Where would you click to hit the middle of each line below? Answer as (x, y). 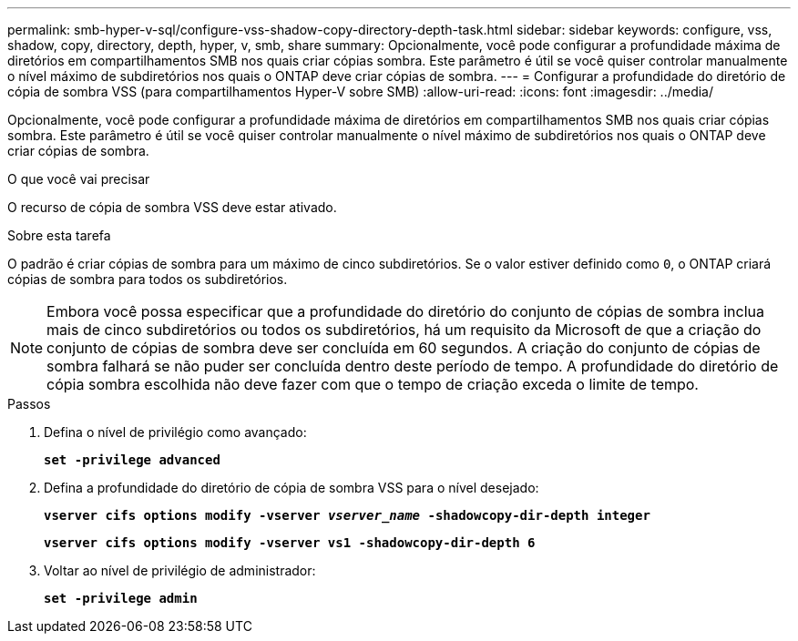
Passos (29, 404)
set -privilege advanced (132, 460)
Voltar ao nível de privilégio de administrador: (180, 570)
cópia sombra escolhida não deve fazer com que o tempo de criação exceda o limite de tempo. (373, 384)
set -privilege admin (121, 598)
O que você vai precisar (79, 179)
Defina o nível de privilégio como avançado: (175, 432)
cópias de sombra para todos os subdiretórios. (148, 279)
